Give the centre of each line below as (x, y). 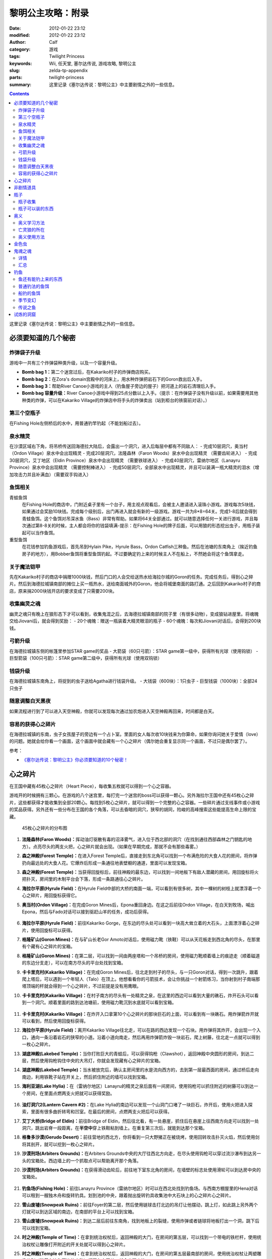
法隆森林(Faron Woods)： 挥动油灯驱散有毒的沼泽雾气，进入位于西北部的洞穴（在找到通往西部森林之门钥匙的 (135, 840)
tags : (15, 56)
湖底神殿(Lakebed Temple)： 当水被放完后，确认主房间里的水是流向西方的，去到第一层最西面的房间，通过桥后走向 (141, 1070)
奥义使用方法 (31, 237)
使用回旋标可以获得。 (53, 930)
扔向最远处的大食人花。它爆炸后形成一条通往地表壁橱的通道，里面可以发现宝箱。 (106, 863)
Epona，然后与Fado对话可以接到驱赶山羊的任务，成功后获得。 (87, 912)
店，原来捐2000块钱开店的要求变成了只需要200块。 (63, 591)
